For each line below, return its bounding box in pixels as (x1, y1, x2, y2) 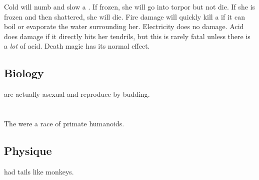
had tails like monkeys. (4, 166, 74, 176)
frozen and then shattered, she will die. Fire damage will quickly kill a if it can (4, 11, 245, 22)
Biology (4, 65, 44, 81)
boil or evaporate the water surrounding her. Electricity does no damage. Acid (4, 21, 244, 32)
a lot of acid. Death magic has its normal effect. (4, 41, 150, 51)
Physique (4, 142, 52, 158)
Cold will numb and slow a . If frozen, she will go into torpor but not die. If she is (4, 2, 255, 12)
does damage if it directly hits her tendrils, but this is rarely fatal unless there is (4, 31, 250, 41)
